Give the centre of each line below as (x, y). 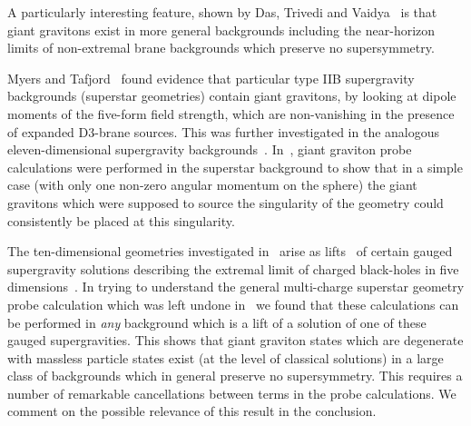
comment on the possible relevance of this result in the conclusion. (192, 411)
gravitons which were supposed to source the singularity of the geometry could (226, 202)
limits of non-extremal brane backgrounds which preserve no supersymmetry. (221, 48)
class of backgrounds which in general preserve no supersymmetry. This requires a (235, 376)
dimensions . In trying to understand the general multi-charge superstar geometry (236, 287)
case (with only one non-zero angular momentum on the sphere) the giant (212, 185)
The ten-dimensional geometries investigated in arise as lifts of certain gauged (230, 251)
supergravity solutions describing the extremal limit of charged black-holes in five (233, 268)
